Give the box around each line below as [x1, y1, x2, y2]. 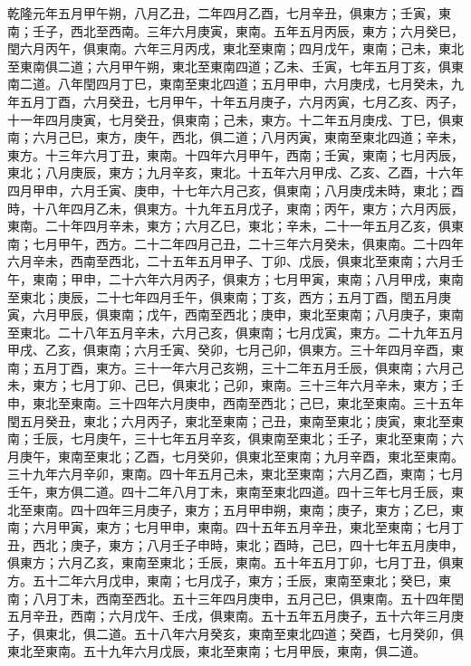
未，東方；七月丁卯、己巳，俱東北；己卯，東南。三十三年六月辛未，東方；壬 [7, 376, 464, 395]
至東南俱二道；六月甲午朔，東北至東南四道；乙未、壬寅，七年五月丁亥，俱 [7, 56, 451, 75]
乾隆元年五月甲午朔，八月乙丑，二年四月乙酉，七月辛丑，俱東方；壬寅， [7, 4, 438, 22]
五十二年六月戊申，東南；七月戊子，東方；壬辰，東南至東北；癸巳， [32, 571, 438, 589]
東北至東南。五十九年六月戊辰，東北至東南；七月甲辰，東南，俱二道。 [7, 642, 426, 661]
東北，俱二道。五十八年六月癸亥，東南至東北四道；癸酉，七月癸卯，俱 [44, 623, 464, 642]
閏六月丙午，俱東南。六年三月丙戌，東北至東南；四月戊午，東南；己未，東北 [7, 39, 464, 58]
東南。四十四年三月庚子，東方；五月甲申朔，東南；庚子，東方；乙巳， [32, 499, 451, 519]
